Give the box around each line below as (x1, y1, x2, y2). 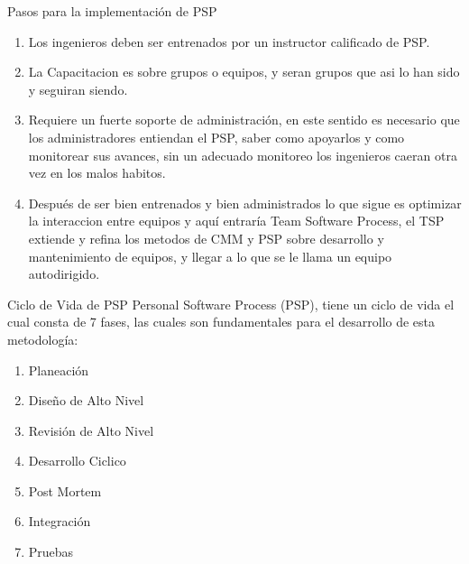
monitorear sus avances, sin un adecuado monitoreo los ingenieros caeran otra (28, 145, 457, 164)
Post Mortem (28, 481, 102, 500)
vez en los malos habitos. (28, 163, 166, 182)
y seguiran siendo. (28, 79, 128, 98)
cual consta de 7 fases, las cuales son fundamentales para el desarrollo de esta (7, 312, 436, 331)
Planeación (28, 360, 89, 379)
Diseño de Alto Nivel (28, 391, 144, 410)
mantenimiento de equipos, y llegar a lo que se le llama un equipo (28, 246, 392, 265)
